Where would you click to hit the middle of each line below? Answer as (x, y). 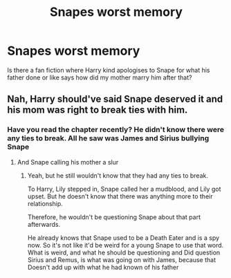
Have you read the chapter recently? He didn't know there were (116, 130)
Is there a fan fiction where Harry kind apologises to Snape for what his (109, 70)
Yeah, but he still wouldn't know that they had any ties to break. (118, 175)
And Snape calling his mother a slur (68, 162)
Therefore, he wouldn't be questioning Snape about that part (114, 217)
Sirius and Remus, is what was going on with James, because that (122, 259)
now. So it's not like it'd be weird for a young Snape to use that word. (126, 245)
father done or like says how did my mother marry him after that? (100, 77)
